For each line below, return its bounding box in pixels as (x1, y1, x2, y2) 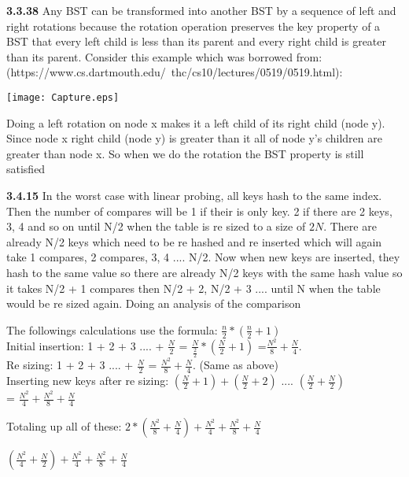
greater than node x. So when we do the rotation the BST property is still (6, 145, 364, 161)
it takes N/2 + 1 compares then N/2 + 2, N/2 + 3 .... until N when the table (6, 279, 381, 296)
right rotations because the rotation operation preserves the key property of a (6, 17, 381, 34)
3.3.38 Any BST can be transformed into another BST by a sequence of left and (6, 2, 396, 18)
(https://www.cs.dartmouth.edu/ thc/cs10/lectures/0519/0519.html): (6, 64, 343, 80)
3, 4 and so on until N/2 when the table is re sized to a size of (6, 218, 306, 235)
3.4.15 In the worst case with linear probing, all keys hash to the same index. (6, 187, 382, 203)
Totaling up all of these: (6, 418, 122, 434)
